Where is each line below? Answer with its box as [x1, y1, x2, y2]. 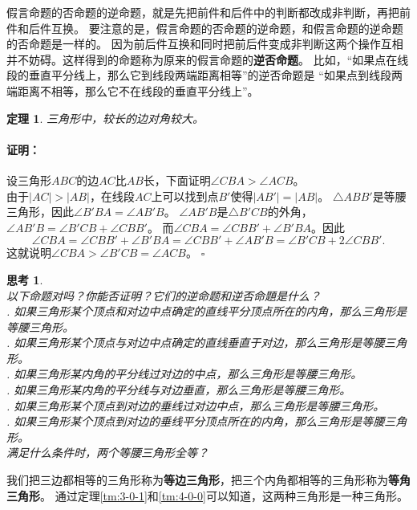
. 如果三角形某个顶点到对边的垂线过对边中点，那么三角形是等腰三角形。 [6, 397, 385, 414]
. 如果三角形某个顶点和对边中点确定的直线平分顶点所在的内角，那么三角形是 [6, 303, 407, 320]
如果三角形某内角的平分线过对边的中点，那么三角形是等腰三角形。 [14, 365, 362, 382]
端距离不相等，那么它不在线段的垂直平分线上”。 [6, 82, 259, 99]
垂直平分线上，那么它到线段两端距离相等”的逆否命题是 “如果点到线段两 [28, 67, 403, 84]
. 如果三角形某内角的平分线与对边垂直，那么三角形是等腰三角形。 [6, 381, 351, 398]
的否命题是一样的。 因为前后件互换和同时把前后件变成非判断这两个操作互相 [6, 35, 403, 52]
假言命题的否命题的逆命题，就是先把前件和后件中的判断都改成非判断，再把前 [6, 4, 411, 20]
